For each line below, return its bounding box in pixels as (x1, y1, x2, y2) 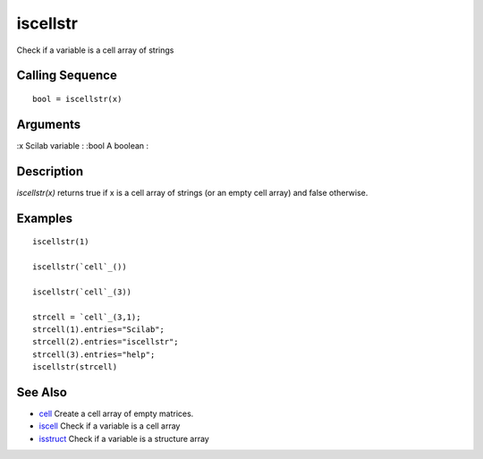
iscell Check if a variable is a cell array (38, 421, 181, 431)
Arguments (16, 116, 81, 132)
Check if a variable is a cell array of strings (16, 45, 174, 55)
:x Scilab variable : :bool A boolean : (16, 140, 149, 151)
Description (16, 164, 84, 179)
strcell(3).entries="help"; (32, 349, 156, 360)
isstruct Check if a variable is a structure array (38, 433, 209, 444)
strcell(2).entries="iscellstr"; (32, 336, 179, 347)
